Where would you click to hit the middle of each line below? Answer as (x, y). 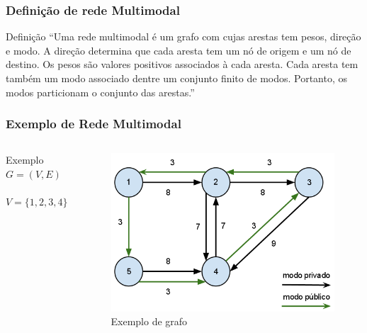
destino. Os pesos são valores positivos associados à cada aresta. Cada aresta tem (182, 64)
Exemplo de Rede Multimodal (94, 124)
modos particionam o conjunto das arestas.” (100, 92)
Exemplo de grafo (149, 321)
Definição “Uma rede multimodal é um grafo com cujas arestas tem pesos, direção (183, 36)
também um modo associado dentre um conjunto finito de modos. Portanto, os (177, 78)
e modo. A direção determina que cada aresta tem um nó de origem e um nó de (179, 50)
